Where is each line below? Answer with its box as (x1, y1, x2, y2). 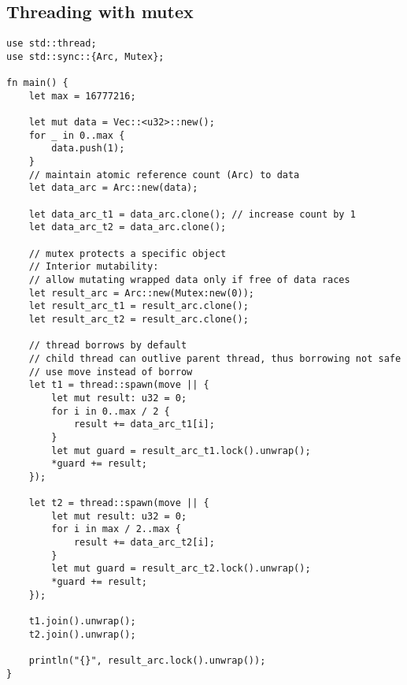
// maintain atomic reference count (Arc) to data (28, 169, 300, 181)
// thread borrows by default (28, 340, 187, 352)
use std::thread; (6, 38, 97, 50)
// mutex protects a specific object (28, 248, 227, 259)
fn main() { (6, 77, 68, 89)
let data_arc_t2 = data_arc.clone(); (28, 222, 227, 233)
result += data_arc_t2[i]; (73, 537, 215, 549)
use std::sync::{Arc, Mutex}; (6, 50, 165, 62)
